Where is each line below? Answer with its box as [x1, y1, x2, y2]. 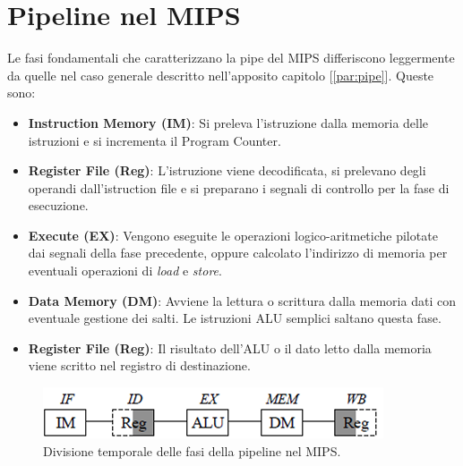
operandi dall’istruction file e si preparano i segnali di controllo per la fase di [28, 178, 450, 197]
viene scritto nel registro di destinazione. [28, 356, 251, 375]
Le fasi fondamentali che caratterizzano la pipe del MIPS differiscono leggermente [7, 48, 455, 67]
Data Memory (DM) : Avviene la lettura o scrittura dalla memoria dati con [28, 291, 456, 309]
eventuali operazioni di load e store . [28, 261, 222, 280]
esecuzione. [28, 196, 89, 215]
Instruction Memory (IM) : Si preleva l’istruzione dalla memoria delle [28, 113, 429, 131]
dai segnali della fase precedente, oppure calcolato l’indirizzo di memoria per [28, 243, 448, 262]
